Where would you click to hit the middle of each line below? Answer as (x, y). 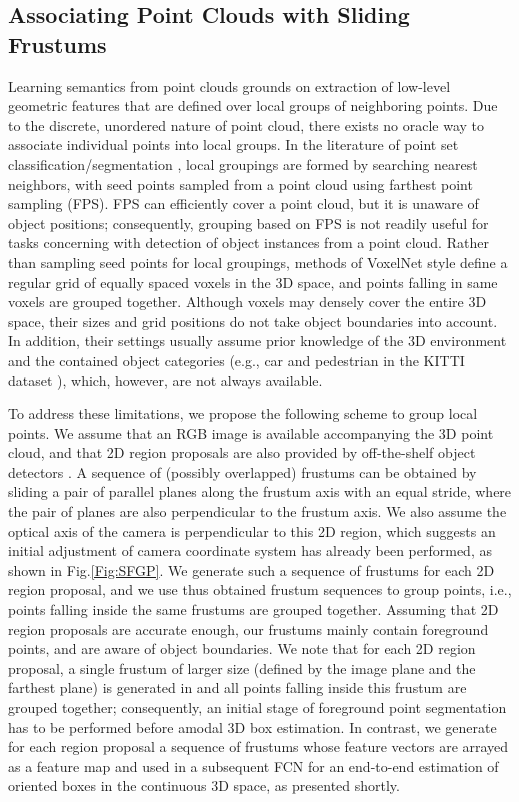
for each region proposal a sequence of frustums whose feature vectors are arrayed (258, 746)
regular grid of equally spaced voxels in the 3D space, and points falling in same (253, 281)
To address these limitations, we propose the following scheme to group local (243, 413)
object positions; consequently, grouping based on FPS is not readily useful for (248, 222)
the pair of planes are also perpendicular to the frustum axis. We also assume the (257, 511)
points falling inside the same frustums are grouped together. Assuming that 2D (253, 609)
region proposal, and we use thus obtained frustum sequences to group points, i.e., (260, 589)
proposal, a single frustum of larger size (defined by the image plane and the (242, 667)
